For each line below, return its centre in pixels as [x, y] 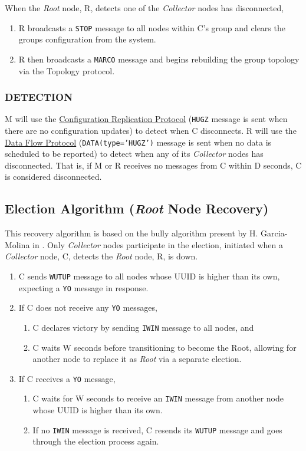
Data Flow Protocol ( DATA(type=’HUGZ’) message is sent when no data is [138, 142]
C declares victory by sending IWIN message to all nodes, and [143, 327]
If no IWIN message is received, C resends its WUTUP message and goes [157, 429]
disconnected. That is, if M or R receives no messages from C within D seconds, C [153, 165]
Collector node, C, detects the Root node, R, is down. [101, 256]
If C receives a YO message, [67, 378]
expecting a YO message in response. [83, 287]
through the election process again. [96, 441]
